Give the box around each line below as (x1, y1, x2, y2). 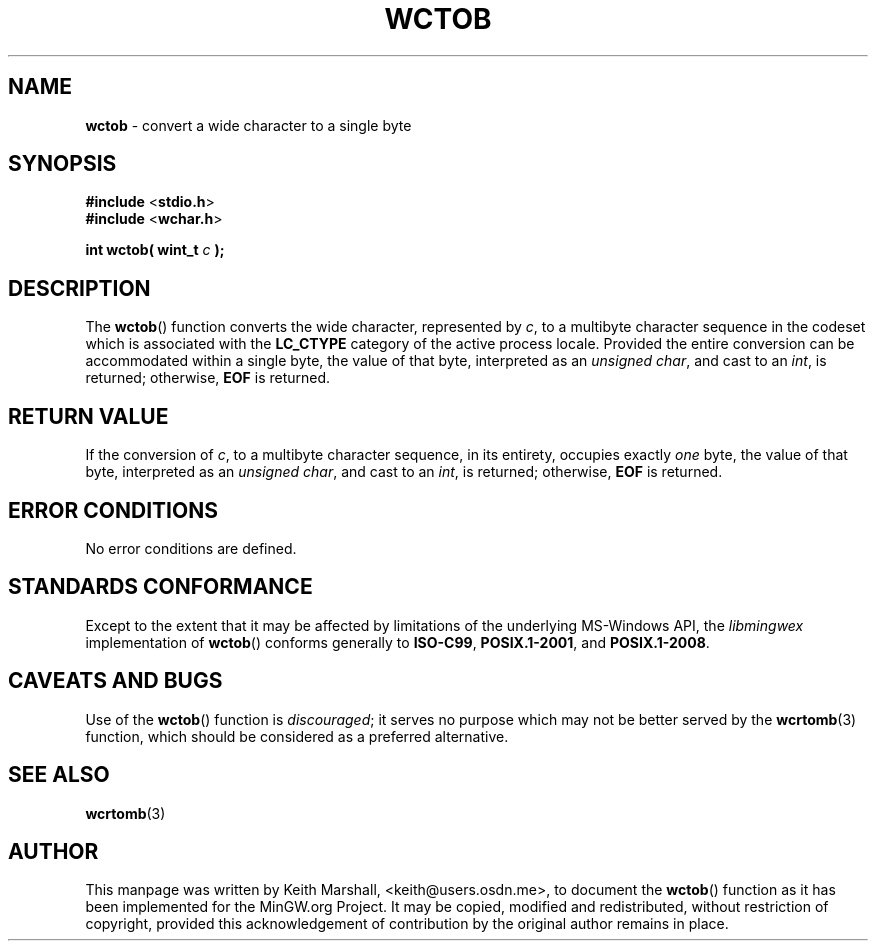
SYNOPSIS (8, 151, 117, 177)
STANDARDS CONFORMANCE (8, 574, 313, 600)
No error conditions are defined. (85, 539, 297, 557)
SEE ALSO (8, 762, 110, 788)
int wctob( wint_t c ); (85, 241, 225, 259)
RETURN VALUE (8, 403, 169, 429)
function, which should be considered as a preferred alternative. (85, 727, 509, 745)
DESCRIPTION (8, 275, 151, 301)
